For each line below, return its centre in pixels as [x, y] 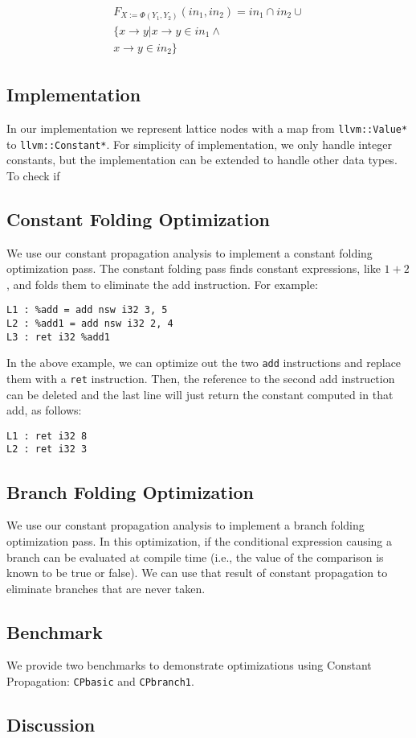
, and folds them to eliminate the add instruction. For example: [162, 284]
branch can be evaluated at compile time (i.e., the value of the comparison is [195, 557]
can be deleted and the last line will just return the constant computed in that [200, 394]
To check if [33, 175]
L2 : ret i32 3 [47, 449]
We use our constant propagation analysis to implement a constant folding [190, 252]
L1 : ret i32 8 [47, 436]
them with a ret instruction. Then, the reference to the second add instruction [201, 378]
